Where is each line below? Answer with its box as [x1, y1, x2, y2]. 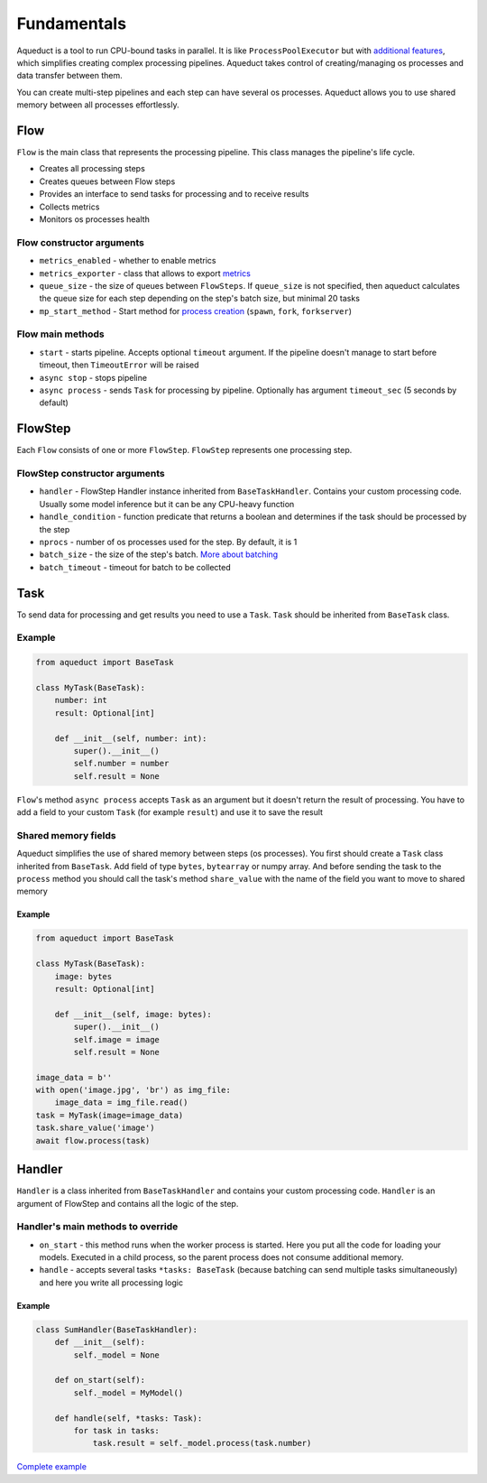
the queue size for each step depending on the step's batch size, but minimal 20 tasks [39, 293, 361, 304]
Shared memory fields [16, 829, 116, 841]
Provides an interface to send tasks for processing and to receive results [39, 189, 309, 199]
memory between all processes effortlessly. [16, 99, 179, 110]
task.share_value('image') [35, 1123, 155, 1133]
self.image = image [73, 1034, 160, 1044]
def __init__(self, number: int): [54, 733, 207, 744]
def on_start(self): [54, 1375, 146, 1386]
